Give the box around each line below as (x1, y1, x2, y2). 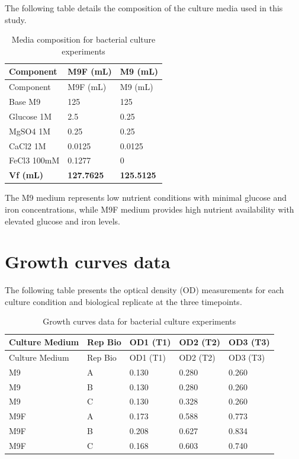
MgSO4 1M (9, 124, 51, 137)
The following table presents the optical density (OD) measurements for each (5, 284, 284, 296)
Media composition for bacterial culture (11, 33, 156, 46)
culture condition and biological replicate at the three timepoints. (5, 295, 242, 307)
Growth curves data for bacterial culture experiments (43, 315, 236, 328)
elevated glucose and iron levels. (5, 214, 121, 227)
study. (5, 13, 27, 25)
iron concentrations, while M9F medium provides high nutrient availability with (5, 203, 294, 215)
